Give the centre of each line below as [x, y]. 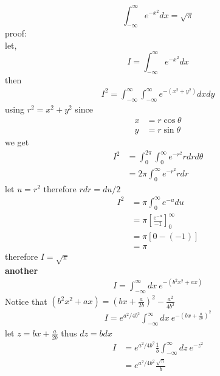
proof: [16, 33]
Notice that [26, 301]
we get [17, 142]
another [22, 270]
